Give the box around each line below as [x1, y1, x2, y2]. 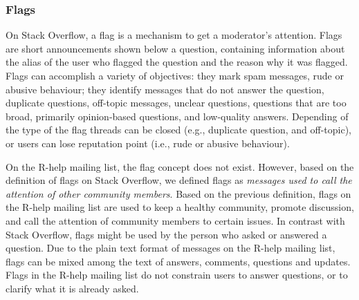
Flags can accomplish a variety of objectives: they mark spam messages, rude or [6, 68, 344, 82]
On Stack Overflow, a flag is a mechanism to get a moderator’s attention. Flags [6, 28, 342, 42]
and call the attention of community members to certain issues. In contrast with [6, 213, 345, 227]
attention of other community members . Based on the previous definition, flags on [6, 186, 351, 200]
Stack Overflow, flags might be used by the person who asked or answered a [6, 227, 327, 241]
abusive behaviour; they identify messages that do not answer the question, [6, 82, 324, 96]
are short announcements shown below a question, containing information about [6, 41, 345, 55]
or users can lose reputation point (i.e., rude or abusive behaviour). [6, 135, 290, 150]
